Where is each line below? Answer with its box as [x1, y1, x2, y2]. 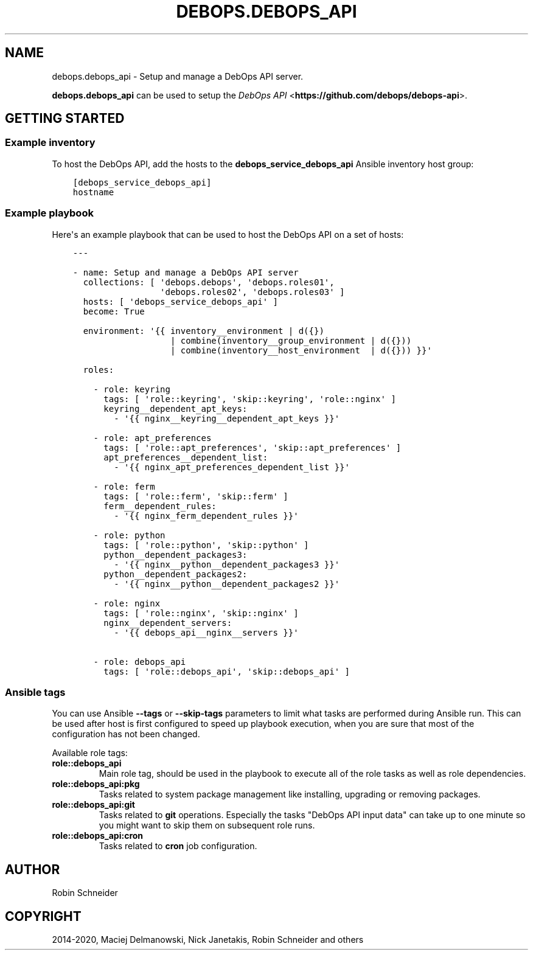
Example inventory [5, 136, 96, 149]
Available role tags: [52, 748, 128, 759]
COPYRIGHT [5, 908, 82, 924]
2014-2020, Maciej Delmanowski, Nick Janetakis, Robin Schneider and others [52, 934, 364, 945]
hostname [72, 187, 114, 197]
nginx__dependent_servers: [103, 617, 232, 628]
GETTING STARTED [5, 111, 125, 127]
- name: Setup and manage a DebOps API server [72, 267, 299, 277]
